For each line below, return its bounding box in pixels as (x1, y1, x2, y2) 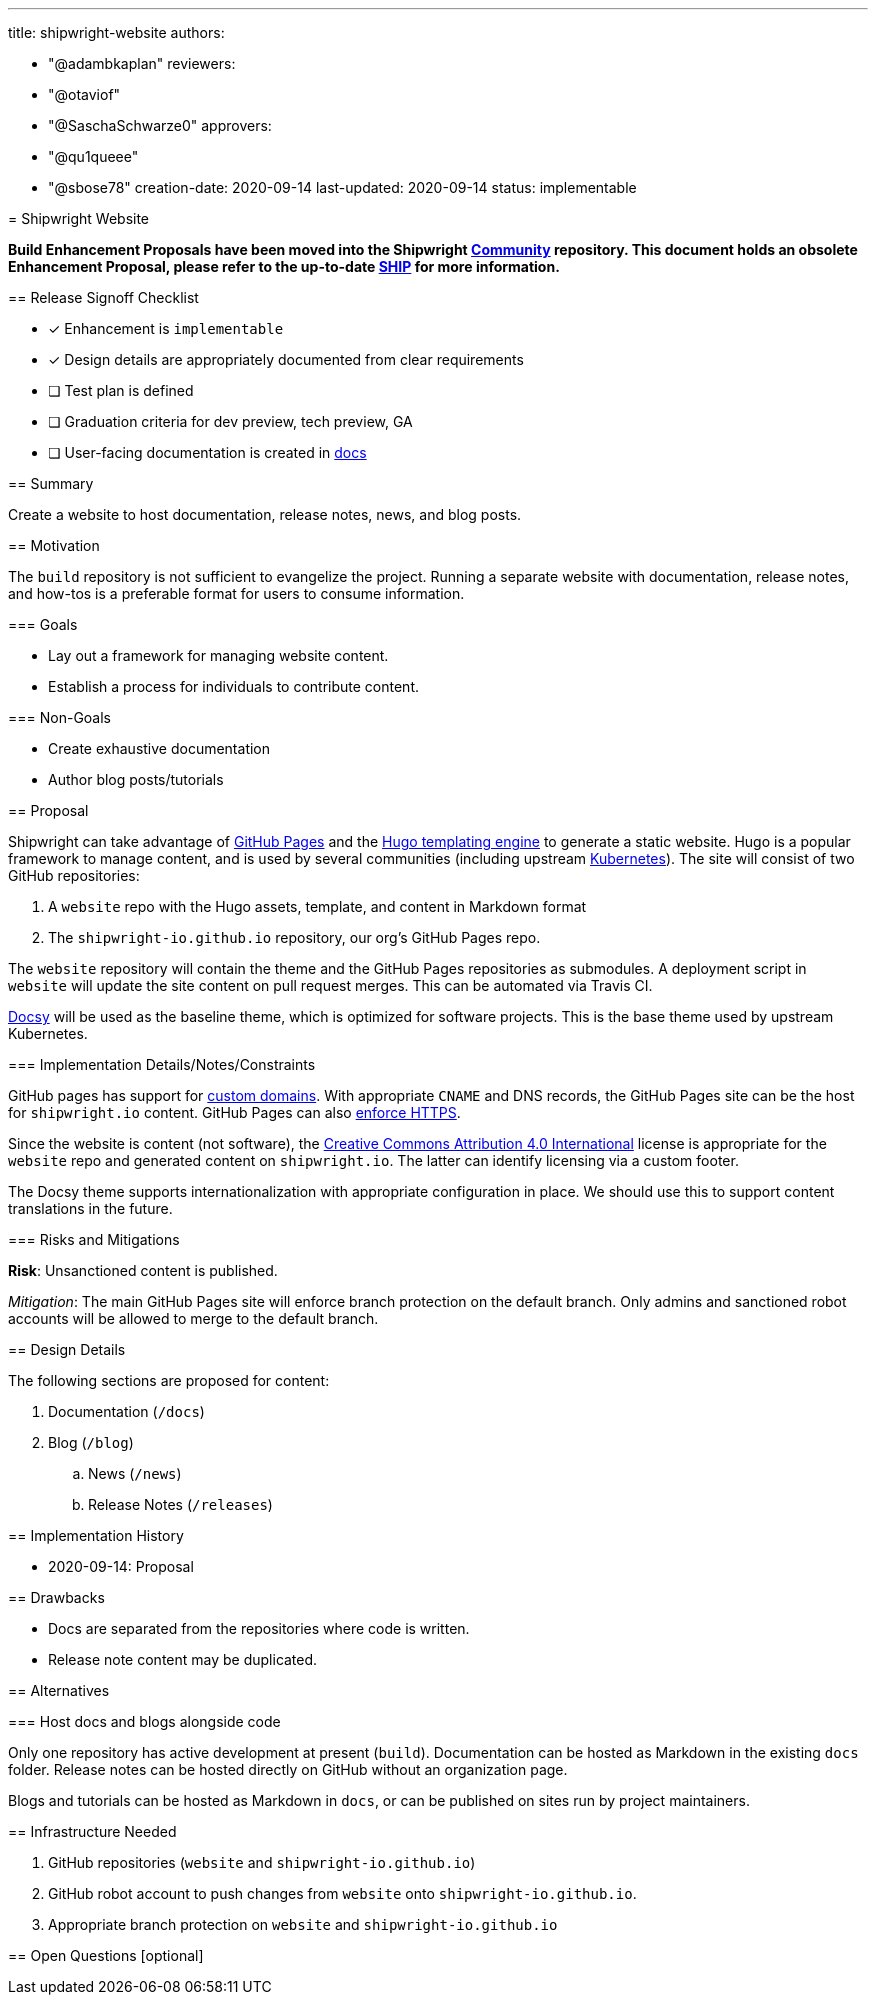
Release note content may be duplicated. (48, 1651, 318, 1668)
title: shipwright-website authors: (8, 24, 225, 41)
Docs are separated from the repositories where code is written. (48, 1620, 470, 1637)
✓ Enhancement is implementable (48, 320, 284, 337)
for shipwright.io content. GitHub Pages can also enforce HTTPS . (8, 1104, 461, 1121)
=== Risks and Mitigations (8, 1231, 180, 1248)
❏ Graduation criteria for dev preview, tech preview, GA (48, 413, 413, 430)
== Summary (8, 475, 94, 492)
